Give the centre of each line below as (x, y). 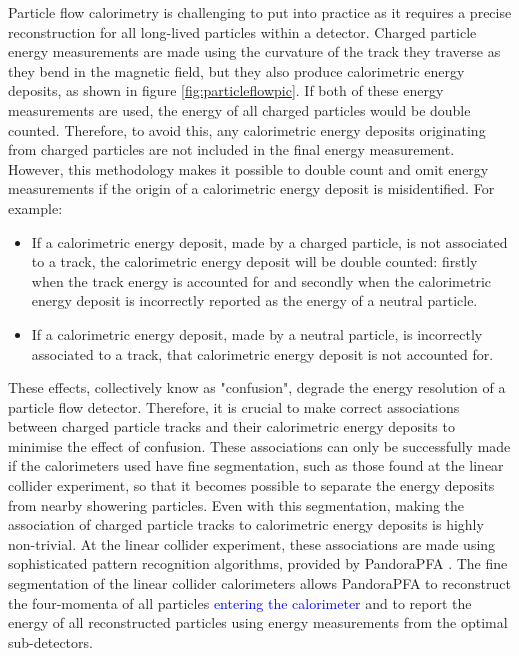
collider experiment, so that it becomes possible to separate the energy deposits (251, 485)
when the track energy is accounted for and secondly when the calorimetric (261, 280)
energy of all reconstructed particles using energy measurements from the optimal (258, 622)
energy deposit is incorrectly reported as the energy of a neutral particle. (254, 300)
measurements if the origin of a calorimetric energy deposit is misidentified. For (251, 188)
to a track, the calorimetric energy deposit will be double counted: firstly (254, 261)
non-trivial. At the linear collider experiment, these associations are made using (252, 543)
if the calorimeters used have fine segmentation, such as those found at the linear (256, 465)
